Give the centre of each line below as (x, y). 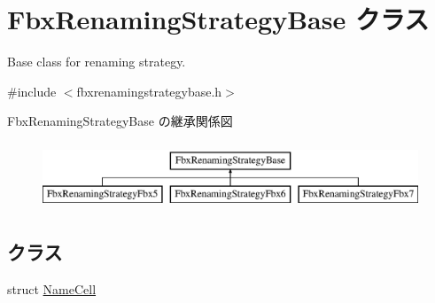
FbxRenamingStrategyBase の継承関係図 (120, 121)
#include (32, 91)
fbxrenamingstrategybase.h (149, 91)
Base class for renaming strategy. (97, 62)
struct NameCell (52, 289)
